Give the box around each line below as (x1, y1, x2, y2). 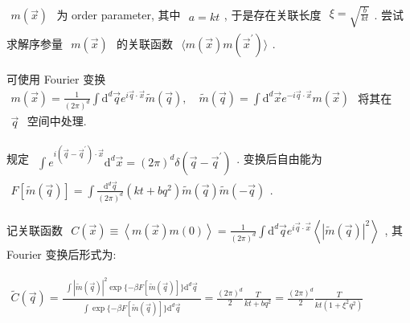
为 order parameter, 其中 (56, 6, 181, 23)
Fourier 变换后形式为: (6, 245, 117, 262)
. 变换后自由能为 (236, 150, 322, 167)
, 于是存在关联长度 (223, 6, 322, 23)
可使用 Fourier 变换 (6, 70, 106, 87)
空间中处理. (27, 112, 87, 129)
